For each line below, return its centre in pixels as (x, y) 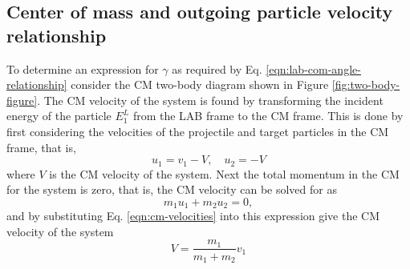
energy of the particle (59, 116)
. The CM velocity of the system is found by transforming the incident (210, 100)
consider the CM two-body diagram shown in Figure (200, 84)
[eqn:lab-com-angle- (313, 68)
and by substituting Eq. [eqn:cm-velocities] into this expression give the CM (193, 216)
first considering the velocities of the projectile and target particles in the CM (198, 131)
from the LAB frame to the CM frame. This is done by (268, 116)
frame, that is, (41, 147)
